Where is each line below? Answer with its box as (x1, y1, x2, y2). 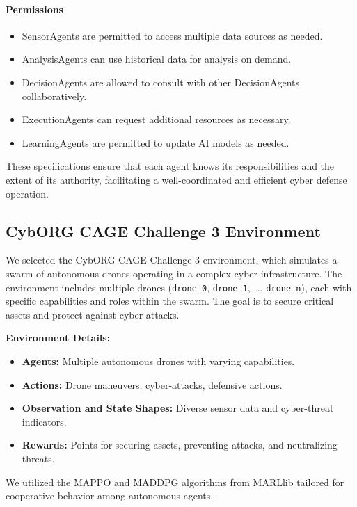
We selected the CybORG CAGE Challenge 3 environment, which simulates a (6, 252, 338, 267)
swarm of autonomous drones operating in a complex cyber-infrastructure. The (6, 266, 342, 280)
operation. (6, 186, 49, 200)
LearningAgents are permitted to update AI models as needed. (22, 135, 289, 150)
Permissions (6, 1, 63, 16)
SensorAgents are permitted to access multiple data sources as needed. (22, 28, 323, 42)
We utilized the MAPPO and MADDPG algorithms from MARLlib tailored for (6, 474, 344, 489)
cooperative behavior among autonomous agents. (6, 488, 214, 503)
